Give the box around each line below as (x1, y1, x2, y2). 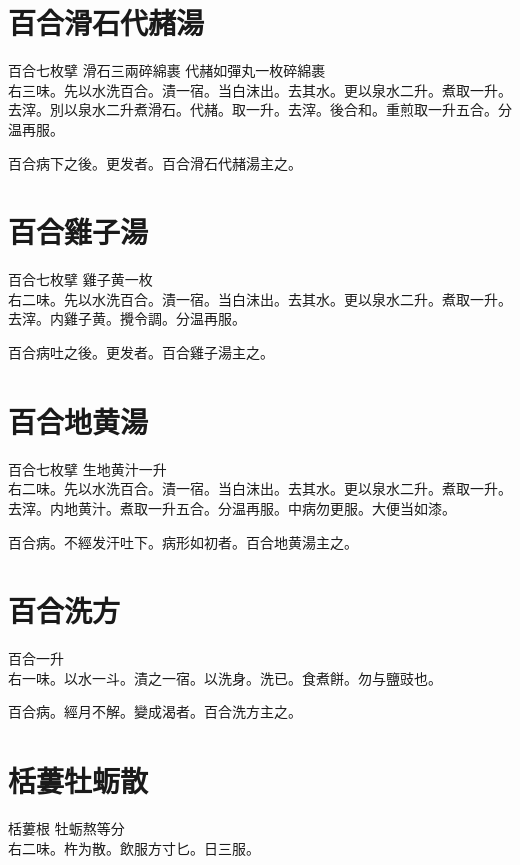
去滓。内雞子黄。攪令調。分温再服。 (8, 308, 246, 329)
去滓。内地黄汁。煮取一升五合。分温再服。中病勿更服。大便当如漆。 (8, 497, 456, 518)
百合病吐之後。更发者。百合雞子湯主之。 (8, 342, 274, 362)
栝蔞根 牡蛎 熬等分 (8, 818, 125, 839)
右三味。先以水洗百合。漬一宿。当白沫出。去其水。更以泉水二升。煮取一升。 (8, 79, 512, 100)
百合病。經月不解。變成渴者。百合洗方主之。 (8, 701, 302, 722)
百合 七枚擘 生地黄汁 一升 (8, 458, 167, 479)
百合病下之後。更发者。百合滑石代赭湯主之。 (8, 152, 302, 173)
